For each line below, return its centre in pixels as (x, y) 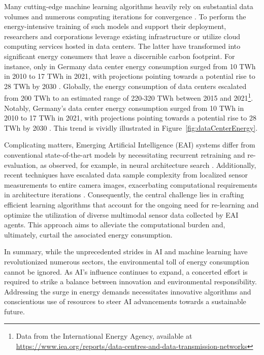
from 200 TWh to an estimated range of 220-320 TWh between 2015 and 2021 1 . (129, 97)
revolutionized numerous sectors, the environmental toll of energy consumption (127, 261)
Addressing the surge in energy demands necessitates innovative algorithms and (128, 291)
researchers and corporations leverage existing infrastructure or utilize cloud (122, 36)
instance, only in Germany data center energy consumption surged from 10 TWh (130, 66)
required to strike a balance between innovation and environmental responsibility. (130, 282)
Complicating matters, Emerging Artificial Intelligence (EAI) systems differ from (130, 145)
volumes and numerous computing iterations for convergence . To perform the (125, 16)
